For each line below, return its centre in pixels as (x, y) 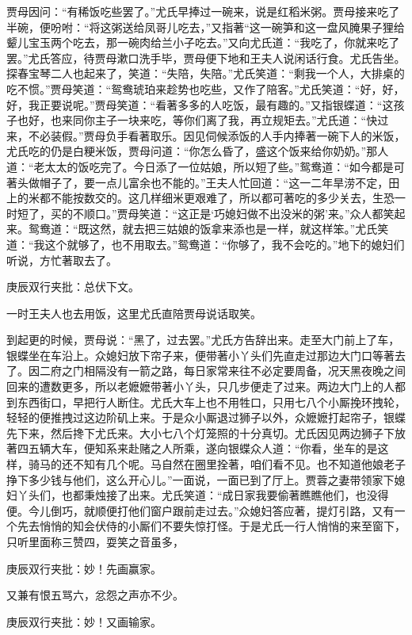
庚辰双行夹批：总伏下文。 (73, 287)
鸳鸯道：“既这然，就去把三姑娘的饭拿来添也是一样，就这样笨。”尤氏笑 (208, 229)
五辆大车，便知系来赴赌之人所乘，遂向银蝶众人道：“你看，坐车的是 (203, 448)
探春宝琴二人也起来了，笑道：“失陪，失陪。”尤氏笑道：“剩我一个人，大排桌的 (206, 73)
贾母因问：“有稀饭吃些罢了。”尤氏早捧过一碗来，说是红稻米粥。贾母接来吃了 (203, 11)
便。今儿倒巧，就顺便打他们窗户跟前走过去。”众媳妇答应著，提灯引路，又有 (200, 510)
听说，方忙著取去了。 (62, 260)
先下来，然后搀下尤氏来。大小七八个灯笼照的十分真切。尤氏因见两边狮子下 (200, 432)
